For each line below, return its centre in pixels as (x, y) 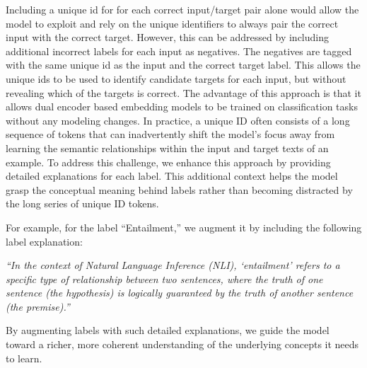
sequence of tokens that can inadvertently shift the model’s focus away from (170, 134)
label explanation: (44, 241)
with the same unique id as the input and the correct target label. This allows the (183, 65)
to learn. (24, 358)
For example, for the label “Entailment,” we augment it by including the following (184, 227)
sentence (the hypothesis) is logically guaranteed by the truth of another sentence (180, 293)
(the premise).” (38, 306)
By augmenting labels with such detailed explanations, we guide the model (168, 330)
